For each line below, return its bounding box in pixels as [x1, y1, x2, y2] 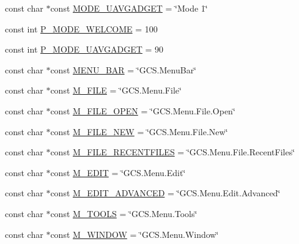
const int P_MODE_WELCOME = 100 [5, 22, 158, 35]
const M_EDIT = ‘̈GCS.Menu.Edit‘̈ [50, 166, 186, 179]
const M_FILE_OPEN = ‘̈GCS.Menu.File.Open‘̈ [50, 104, 235, 117]
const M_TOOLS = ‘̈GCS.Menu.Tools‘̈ [50, 207, 197, 220]
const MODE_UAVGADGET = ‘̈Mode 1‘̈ [50, 2, 208, 14]
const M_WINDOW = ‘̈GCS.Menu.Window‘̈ [50, 227, 219, 240]
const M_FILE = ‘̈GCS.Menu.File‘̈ [50, 84, 182, 97]
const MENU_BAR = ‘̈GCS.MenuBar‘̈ [50, 63, 197, 76]
